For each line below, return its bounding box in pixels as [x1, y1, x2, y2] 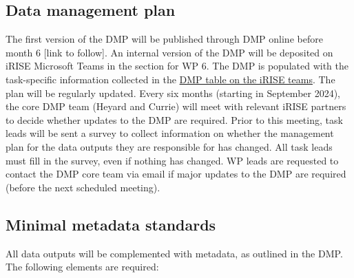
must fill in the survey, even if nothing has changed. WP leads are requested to [6, 153, 339, 167]
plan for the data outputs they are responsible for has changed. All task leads [6, 139, 333, 153]
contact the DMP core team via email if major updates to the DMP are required [6, 167, 346, 181]
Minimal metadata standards [6, 213, 216, 235]
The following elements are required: [6, 259, 159, 274]
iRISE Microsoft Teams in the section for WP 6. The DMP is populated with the [6, 58, 348, 73]
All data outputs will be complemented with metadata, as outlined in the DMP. [6, 246, 343, 260]
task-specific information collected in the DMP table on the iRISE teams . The [6, 72, 335, 86]
